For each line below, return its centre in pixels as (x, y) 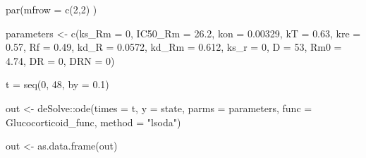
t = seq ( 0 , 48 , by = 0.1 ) (57, 84)
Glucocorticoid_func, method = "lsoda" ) (93, 122)
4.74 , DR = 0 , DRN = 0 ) (60, 60)
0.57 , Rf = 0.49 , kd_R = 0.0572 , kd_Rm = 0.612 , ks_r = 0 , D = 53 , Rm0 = (174, 47)
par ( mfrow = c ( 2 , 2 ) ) (51, 9)
